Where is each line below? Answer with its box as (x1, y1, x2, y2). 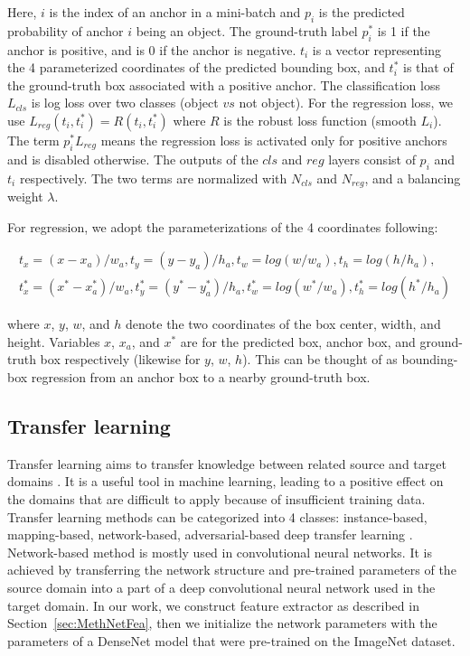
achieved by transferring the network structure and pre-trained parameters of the (7, 560, 456, 579)
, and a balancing (364, 168, 461, 187)
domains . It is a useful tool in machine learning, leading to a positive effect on (7, 472, 444, 491)
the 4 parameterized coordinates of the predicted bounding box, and (7, 58, 385, 77)
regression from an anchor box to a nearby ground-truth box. (31, 368, 371, 387)
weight (7, 187, 43, 206)
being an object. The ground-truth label (136, 21, 358, 40)
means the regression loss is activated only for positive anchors (100, 130, 447, 149)
